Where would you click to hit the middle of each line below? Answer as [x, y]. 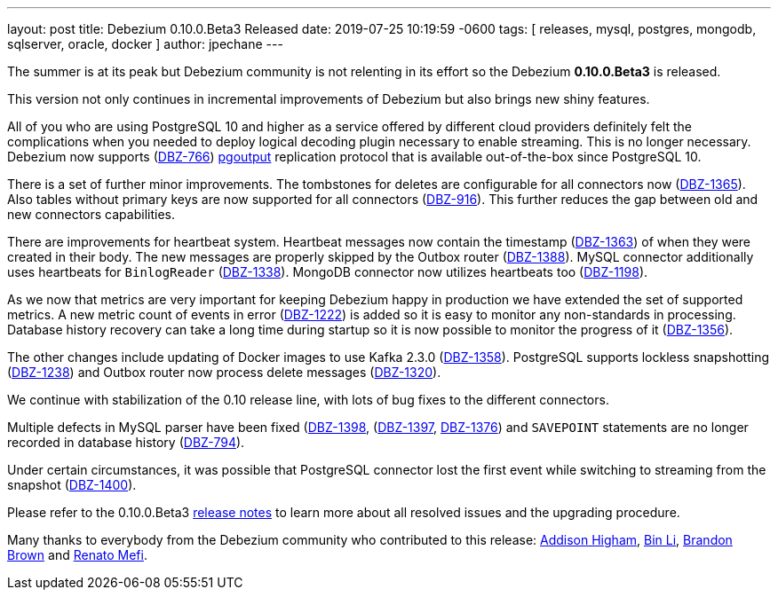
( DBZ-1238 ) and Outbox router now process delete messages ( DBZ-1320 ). [224, 372]
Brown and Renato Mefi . [77, 555]
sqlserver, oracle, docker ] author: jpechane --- [145, 44]
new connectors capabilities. [91, 214]
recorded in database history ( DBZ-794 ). [126, 442]
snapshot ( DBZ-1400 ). [72, 485]
